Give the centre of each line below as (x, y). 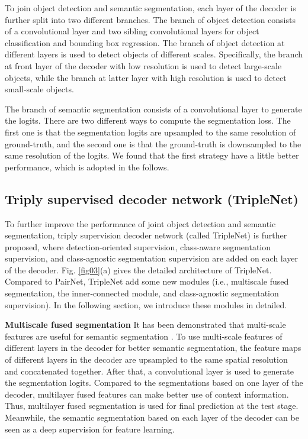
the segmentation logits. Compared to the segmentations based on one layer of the (154, 382)
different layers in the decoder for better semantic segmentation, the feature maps (153, 348)
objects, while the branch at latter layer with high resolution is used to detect (146, 77)
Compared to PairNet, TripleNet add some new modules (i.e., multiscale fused (147, 281)
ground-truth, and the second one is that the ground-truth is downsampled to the (153, 143)
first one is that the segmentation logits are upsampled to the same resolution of (150, 132)
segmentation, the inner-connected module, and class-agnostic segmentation (142, 293)
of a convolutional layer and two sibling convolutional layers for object (132, 31)
